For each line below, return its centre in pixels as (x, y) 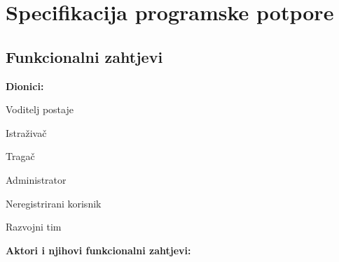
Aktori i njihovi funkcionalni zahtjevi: (98, 250)
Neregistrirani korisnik (54, 203)
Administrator (36, 179)
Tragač (20, 156)
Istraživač (26, 132)
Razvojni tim (34, 227)
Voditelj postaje (40, 109)
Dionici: (25, 86)
